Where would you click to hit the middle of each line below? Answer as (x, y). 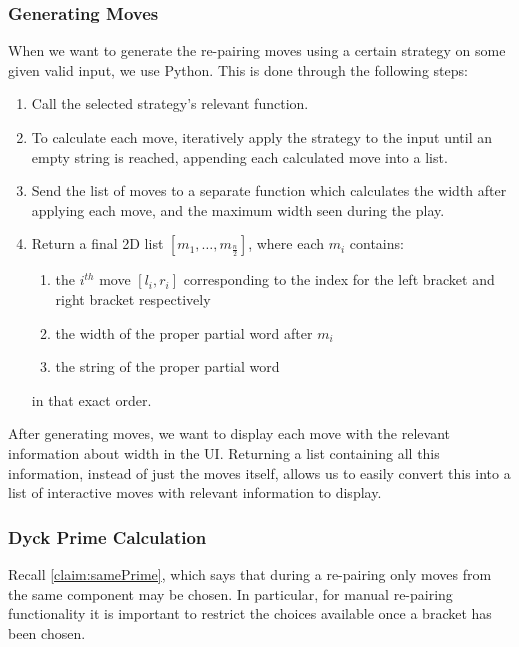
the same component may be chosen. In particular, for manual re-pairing (230, 593)
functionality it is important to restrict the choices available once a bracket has (250, 613)
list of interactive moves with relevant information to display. (195, 492)
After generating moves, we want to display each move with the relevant (229, 433)
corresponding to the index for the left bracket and (339, 279)
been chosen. (47, 632)
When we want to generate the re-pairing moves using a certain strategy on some (257, 50)
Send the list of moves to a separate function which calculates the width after (269, 190)
